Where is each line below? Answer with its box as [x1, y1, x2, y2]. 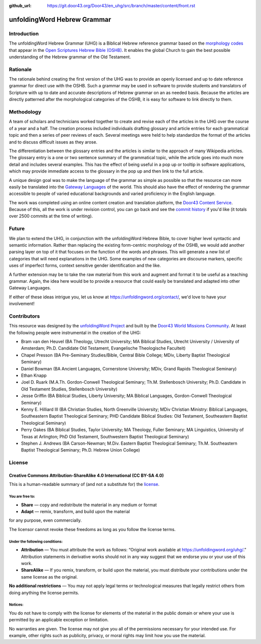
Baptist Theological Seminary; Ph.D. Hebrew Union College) [21, 447, 140, 453]
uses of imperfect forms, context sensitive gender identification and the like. [9, 262, 161, 269]
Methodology [9, 109, 42, 115]
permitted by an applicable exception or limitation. [9, 617, 109, 623]
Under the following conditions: [9, 539, 63, 544]
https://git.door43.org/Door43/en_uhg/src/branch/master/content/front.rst [47, 3, 195, 8]
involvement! [9, 301, 35, 306]
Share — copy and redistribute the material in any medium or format [21, 502, 157, 508]
